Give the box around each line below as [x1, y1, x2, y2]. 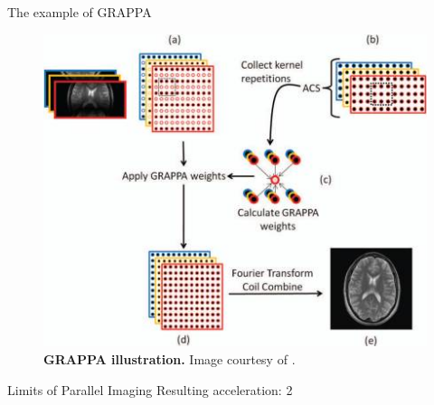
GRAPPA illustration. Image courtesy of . [43, 350, 296, 369]
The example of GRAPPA [7, 3, 152, 21]
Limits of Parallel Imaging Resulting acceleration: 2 [7, 380, 293, 399]
